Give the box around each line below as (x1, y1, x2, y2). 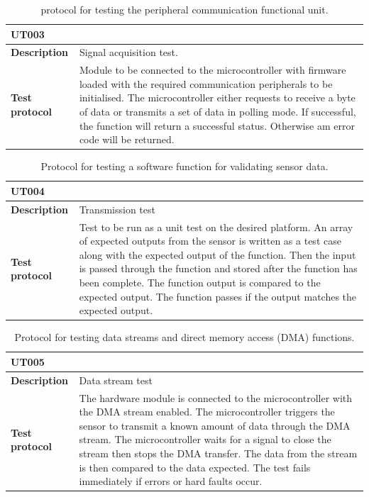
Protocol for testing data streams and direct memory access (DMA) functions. (14, 330, 355, 345)
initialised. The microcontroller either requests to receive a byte (79, 90, 356, 105)
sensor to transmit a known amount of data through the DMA (79, 418, 351, 432)
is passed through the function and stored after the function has (79, 261, 358, 276)
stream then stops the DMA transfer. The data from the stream (79, 445, 358, 460)
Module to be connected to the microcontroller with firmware (79, 62, 346, 77)
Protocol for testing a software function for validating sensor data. (40, 159, 329, 174)
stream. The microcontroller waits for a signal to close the (79, 432, 331, 447)
